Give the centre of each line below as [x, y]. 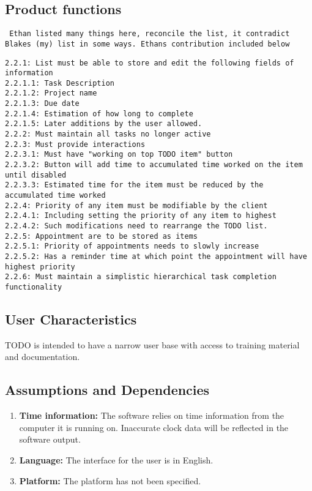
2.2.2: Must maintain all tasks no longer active [108, 134]
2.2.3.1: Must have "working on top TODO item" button [119, 155]
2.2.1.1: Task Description [60, 83]
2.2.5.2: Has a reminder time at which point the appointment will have [156, 256]
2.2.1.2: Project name [51, 93]
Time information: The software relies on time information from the [152, 415]
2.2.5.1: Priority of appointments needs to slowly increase [132, 246]
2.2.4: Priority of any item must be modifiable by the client [136, 205]
